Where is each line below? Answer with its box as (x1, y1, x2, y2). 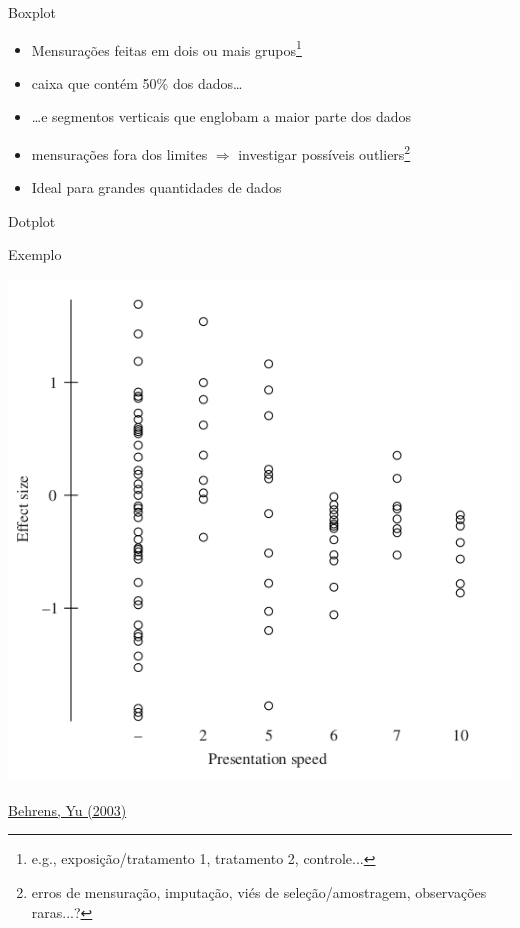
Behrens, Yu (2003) (8, 799, 127, 820)
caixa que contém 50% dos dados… (31, 72, 243, 93)
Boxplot (8, 2, 57, 22)
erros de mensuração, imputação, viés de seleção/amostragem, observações (31, 881, 487, 902)
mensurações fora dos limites (31, 143, 208, 164)
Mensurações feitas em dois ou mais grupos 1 (31, 36, 302, 60)
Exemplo (8, 244, 62, 265)
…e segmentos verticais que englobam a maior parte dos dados (31, 106, 412, 127)
